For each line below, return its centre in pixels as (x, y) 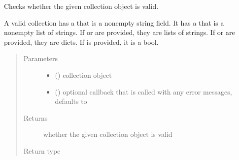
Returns (35, 117)
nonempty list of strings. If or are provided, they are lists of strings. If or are (119, 32)
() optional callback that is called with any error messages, (143, 91)
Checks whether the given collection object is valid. (81, 6)
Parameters (40, 58)
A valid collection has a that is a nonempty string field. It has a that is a (114, 22)
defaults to (71, 101)
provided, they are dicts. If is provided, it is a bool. (81, 42)
